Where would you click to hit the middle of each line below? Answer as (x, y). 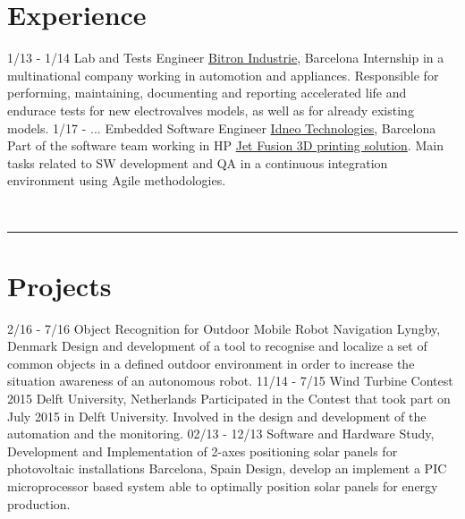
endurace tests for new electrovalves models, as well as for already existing (211, 110)
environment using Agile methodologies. (117, 180)
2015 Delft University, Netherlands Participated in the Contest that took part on (229, 398)
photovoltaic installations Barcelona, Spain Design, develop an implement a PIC (227, 468)
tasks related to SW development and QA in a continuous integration (198, 162)
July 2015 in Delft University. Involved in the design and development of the (217, 416)
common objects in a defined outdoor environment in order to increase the (211, 363)
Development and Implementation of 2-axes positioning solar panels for (203, 451)
